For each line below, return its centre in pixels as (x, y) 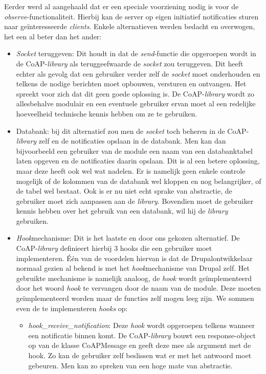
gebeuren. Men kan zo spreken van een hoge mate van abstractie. (130, 365)
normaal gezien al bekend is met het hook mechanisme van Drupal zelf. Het (133, 268)
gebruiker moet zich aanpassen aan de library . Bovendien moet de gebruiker (135, 201)
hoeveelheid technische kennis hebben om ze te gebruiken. (107, 113)
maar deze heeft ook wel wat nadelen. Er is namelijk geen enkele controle (131, 170)
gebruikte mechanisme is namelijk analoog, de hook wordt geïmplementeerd (134, 278)
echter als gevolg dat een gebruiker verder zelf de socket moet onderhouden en (138, 73)
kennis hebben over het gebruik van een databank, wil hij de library (122, 211)
